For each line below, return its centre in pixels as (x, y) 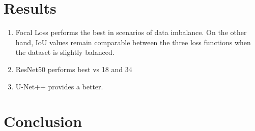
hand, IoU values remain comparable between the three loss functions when (133, 42)
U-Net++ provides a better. (59, 86)
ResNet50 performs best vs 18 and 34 (74, 69)
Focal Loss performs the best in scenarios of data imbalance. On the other (131, 32)
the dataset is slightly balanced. (65, 52)
